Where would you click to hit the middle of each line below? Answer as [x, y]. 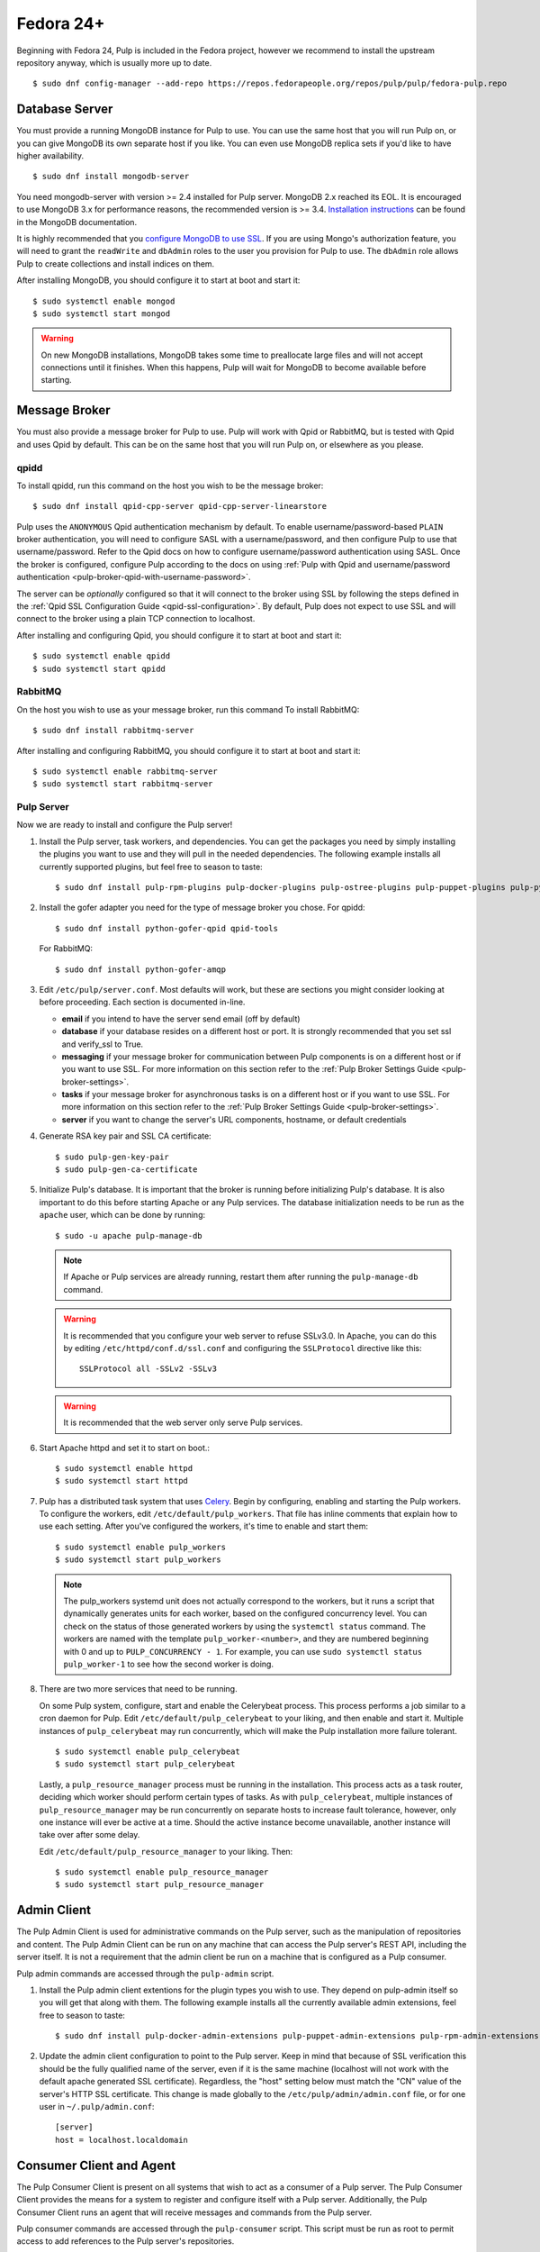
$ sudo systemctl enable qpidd [102, 656]
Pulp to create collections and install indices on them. [116, 263]
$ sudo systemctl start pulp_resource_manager [160, 1884]
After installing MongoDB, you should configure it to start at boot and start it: [158, 280]
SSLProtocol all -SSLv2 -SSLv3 [148, 1369]
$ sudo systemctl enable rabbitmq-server [125, 771]
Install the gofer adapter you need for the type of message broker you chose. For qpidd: [202, 908]
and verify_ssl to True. [103, 1044]
